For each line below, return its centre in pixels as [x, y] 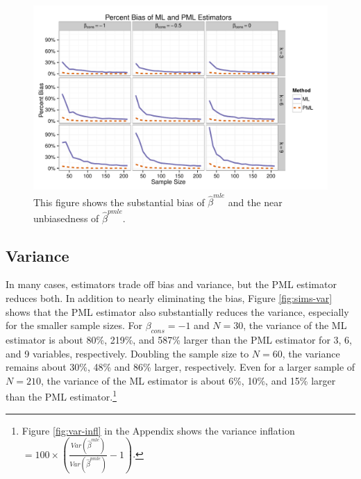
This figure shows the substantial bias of [119, 202]
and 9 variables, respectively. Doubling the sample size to [127, 353]
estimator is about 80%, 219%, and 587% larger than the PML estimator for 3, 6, [179, 339]
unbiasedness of [66, 218]
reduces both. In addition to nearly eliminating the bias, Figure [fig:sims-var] [169, 298]
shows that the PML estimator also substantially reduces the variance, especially [177, 311]
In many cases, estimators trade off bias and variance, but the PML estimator [171, 284]
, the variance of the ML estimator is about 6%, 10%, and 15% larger [188, 380]
